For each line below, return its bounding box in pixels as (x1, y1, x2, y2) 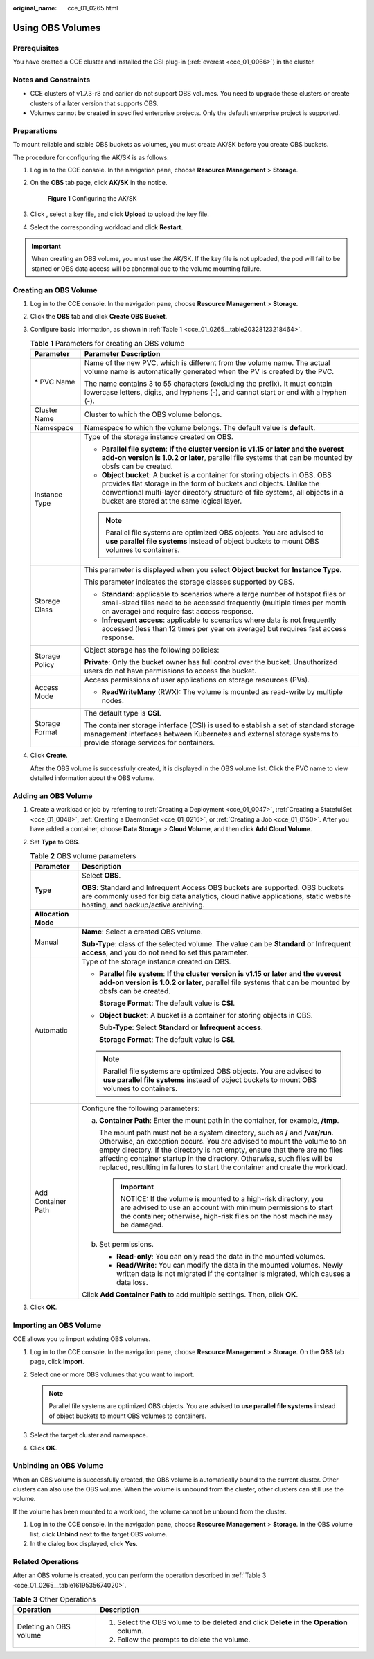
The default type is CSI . (84, 709, 162, 718)
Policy (34, 660, 55, 670)
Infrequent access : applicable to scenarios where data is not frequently (101, 615, 337, 625)
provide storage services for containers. (84, 738, 215, 747)
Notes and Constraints (12, 75, 91, 85)
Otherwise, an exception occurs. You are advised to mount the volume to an (99, 1137, 347, 1146)
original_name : (12, 4, 57, 12)
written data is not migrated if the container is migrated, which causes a (116, 1269, 350, 1279)
